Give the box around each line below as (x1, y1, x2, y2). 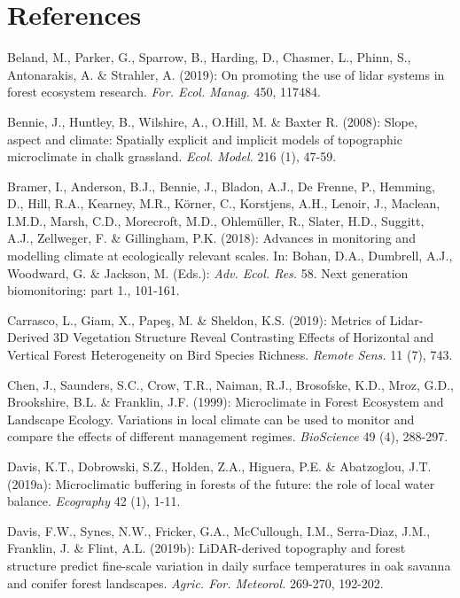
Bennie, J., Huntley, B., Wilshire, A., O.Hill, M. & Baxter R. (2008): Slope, (7, 112, 417, 130)
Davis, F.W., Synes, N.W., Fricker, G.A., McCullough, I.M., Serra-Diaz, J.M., (7, 521, 431, 540)
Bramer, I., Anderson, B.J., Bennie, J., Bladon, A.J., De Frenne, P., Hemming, (7, 176, 435, 195)
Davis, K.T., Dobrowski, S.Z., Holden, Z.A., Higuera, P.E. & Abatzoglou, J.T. (7, 457, 432, 475)
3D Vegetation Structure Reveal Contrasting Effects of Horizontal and (52, 328, 434, 346)
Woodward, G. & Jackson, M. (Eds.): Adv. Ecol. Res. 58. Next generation (7, 263, 409, 282)
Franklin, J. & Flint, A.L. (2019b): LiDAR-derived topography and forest (7, 539, 406, 557)
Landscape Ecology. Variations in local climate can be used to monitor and (7, 409, 415, 428)
